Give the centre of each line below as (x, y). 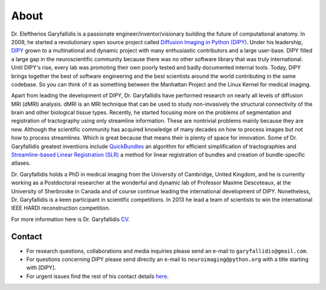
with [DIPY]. (41, 268)
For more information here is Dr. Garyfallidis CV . (70, 219)
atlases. (21, 163)
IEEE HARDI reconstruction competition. (61, 208)
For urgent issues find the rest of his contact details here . (97, 276)
